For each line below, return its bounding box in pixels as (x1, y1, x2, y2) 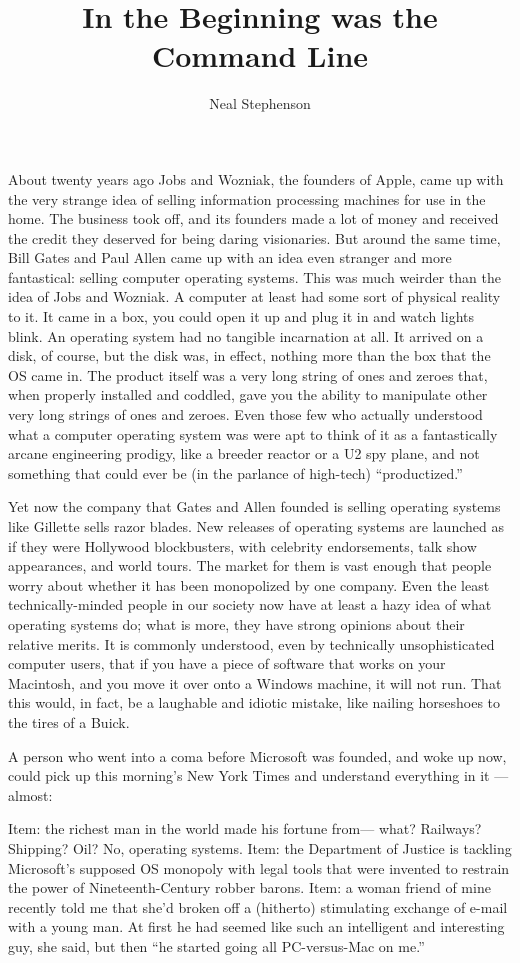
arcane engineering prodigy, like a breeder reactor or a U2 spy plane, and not (8, 443, 480, 464)
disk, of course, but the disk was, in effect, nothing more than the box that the (8, 345, 491, 366)
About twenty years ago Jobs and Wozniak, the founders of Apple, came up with (8, 168, 504, 189)
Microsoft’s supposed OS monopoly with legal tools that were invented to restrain (8, 857, 510, 878)
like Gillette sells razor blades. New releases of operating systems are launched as (8, 516, 504, 536)
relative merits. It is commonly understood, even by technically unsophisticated (8, 633, 495, 654)
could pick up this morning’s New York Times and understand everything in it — (8, 765, 509, 786)
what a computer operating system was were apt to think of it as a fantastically (8, 423, 498, 444)
